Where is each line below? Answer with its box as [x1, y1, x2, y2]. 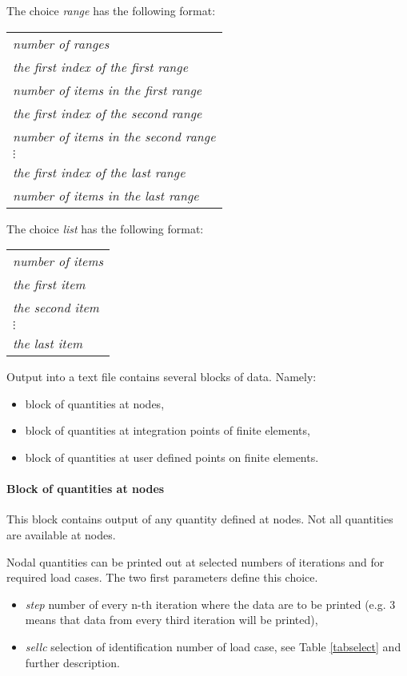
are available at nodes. [6, 526, 116, 543]
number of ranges [13, 34, 110, 53]
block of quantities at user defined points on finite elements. [25, 448, 319, 465]
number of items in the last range [13, 185, 199, 205]
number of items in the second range [13, 126, 216, 145]
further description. [25, 654, 120, 670]
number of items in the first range [13, 80, 202, 99]
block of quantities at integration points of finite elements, [25, 422, 310, 439]
